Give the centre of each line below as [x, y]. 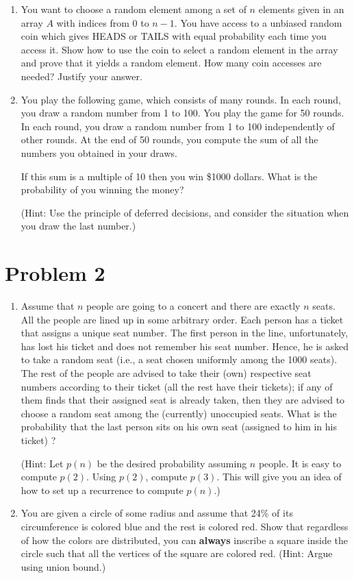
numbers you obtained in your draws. [99, 152]
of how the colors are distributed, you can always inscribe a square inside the [184, 540]
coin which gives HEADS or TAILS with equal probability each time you [174, 36]
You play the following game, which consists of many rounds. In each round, [181, 99]
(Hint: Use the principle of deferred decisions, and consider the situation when [185, 212]
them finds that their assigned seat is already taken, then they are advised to [183, 400]
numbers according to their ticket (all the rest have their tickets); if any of [177, 386]
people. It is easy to [300, 463]
